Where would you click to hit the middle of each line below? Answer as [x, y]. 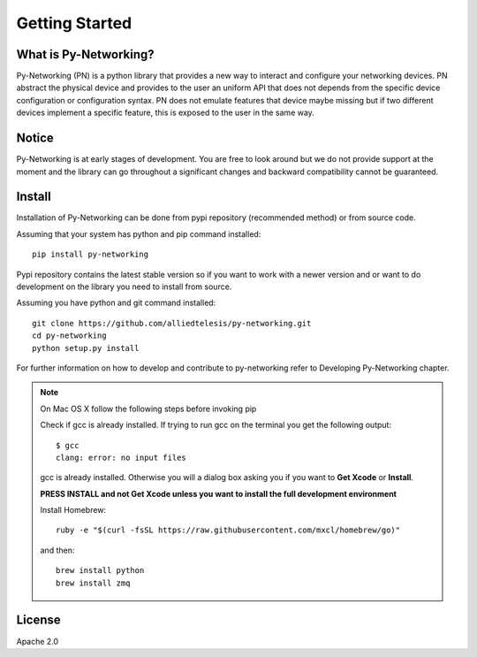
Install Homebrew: [73, 510]
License [38, 620]
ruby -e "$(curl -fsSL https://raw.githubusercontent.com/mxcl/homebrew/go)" [228, 530]
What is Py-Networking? [85, 54]
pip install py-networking [91, 255]
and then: [57, 550]
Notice [35, 138]
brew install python [100, 571]
